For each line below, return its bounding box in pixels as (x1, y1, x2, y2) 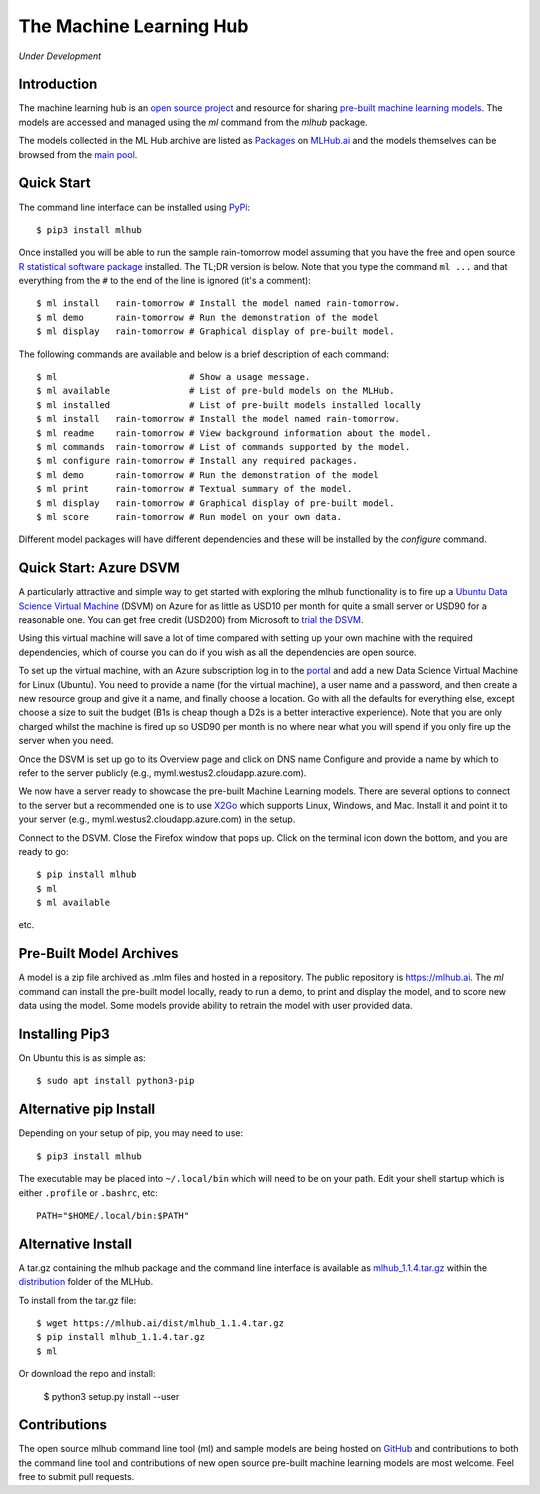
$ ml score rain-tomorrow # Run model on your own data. (36, 511, 342, 522)
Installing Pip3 (18, 1025, 110, 1042)
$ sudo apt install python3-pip (36, 1075, 195, 1087)
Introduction (18, 76, 98, 93)
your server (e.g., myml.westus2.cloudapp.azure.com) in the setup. (18, 813, 296, 825)
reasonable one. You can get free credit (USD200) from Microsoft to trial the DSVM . (18, 614, 364, 626)
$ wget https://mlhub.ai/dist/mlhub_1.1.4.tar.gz (36, 1317, 285, 1329)
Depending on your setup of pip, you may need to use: (18, 1127, 244, 1139)
